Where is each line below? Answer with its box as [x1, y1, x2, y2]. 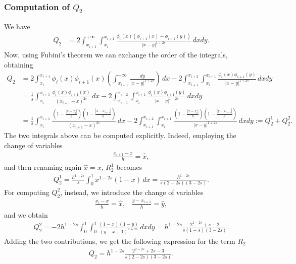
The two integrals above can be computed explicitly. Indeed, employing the [4, 130, 236, 141]
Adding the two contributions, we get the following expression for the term [4, 235, 235, 246]
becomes [116, 162, 142, 172]
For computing [4, 186, 50, 197]
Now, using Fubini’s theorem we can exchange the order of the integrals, [4, 49, 228, 59]
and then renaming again [4, 162, 82, 172]
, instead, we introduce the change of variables [60, 186, 204, 197]
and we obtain [4, 209, 48, 220]
